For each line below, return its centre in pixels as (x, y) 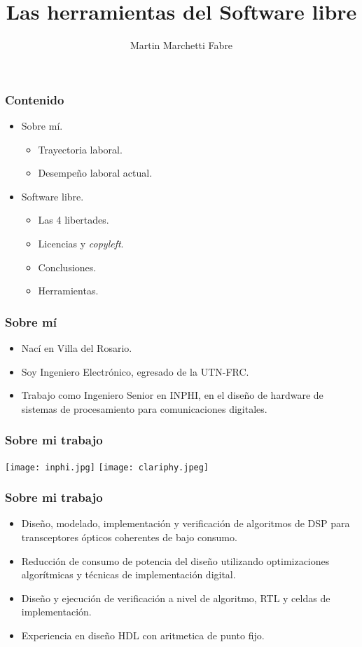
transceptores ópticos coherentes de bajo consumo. (129, 537)
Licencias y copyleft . (81, 243)
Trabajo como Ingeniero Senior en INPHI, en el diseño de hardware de (172, 395)
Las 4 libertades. (74, 220)
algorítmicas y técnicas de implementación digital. (128, 574)
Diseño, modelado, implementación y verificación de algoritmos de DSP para (186, 523)
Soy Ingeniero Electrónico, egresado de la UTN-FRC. (135, 371)
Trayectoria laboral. (80, 149)
